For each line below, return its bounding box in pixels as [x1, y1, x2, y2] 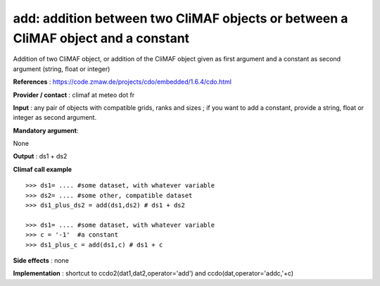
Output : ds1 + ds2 [13, 152, 68, 161]
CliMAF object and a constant [13, 30, 190, 46]
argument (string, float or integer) [13, 64, 110, 73]
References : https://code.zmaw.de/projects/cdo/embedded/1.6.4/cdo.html [13, 77, 232, 86]
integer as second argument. [13, 113, 97, 122]
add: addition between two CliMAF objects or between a [13, 11, 348, 26]
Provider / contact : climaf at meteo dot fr [13, 90, 135, 99]
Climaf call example [13, 165, 72, 173]
